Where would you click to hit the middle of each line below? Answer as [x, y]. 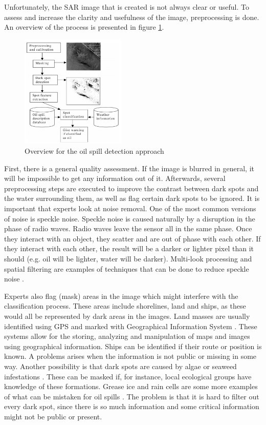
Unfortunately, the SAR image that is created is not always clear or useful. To [127, 7]
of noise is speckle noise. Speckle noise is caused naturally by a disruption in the [130, 218]
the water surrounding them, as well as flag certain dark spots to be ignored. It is [132, 198]
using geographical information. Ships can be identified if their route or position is [133, 346]
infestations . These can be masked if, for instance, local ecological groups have [128, 376]
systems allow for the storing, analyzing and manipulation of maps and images [127, 336]
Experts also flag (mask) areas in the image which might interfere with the [121, 296]
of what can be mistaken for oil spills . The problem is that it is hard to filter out [132, 396]
